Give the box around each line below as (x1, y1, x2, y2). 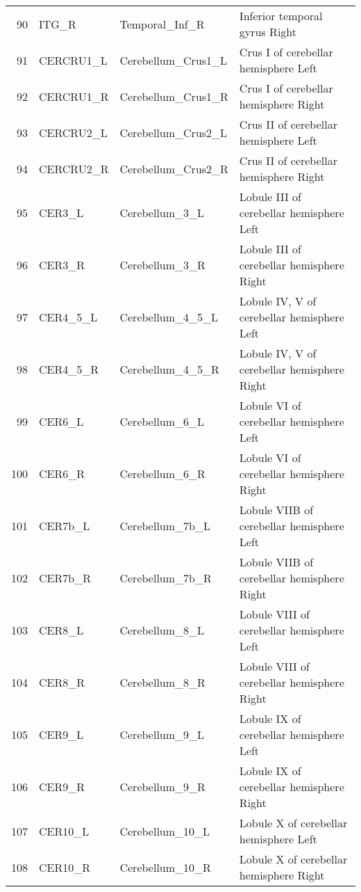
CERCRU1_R (39, 88, 109, 104)
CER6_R (39, 465, 85, 481)
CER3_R (39, 257, 85, 273)
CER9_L (39, 726, 84, 742)
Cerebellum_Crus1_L (119, 51, 228, 68)
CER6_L (39, 413, 84, 429)
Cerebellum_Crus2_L (119, 124, 228, 141)
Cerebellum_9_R (119, 779, 205, 795)
